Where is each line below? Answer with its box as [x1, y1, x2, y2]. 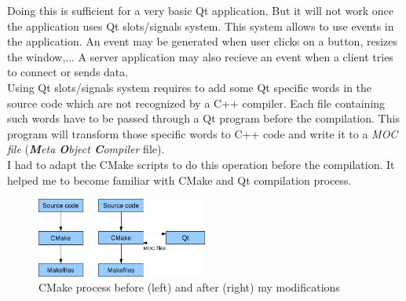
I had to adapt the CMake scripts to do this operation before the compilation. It [7, 156, 395, 172]
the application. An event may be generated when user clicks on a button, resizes [7, 33, 397, 50]
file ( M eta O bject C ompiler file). [7, 141, 165, 157]
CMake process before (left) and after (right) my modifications [38, 279, 340, 295]
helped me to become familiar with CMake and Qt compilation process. [7, 171, 352, 188]
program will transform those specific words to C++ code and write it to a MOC [7, 125, 398, 141]
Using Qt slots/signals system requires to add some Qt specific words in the [7, 79, 372, 95]
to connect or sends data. [7, 64, 129, 80]
